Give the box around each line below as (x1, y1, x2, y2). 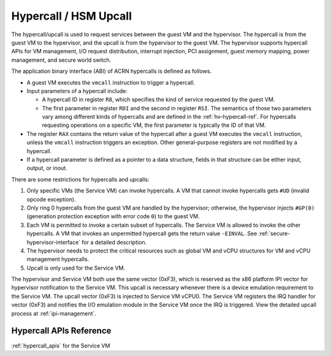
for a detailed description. (82, 238, 147, 246)
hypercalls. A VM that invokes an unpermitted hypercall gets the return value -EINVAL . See (26, 230, 257, 237)
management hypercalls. (26, 256, 89, 263)
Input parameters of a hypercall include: (26, 87, 128, 94)
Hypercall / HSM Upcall (11, 9, 132, 23)
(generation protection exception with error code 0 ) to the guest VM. (26, 213, 200, 220)
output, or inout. (26, 164, 67, 172)
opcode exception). (26, 195, 76, 203)
